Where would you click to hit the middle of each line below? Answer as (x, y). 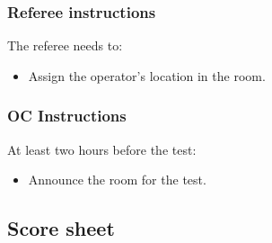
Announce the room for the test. (117, 180)
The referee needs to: (65, 45)
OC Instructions (67, 116)
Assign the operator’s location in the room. (147, 75)
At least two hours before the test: (102, 149)
